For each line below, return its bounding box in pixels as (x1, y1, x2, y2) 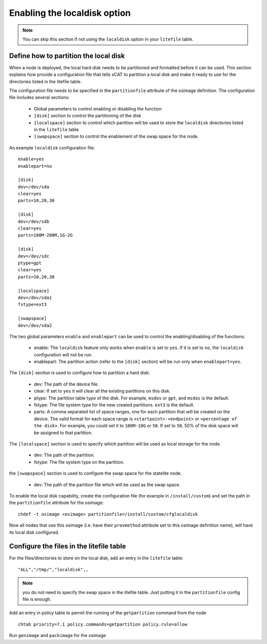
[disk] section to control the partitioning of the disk (34, 113, 141, 119)
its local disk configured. (9, 529, 59, 535)
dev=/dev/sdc (18, 253, 49, 259)
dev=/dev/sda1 (18, 295, 52, 300)
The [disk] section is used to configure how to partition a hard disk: (9, 370, 150, 376)
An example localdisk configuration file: (9, 145, 95, 150)
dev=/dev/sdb (18, 218, 49, 224)
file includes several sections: (9, 95, 70, 100)
